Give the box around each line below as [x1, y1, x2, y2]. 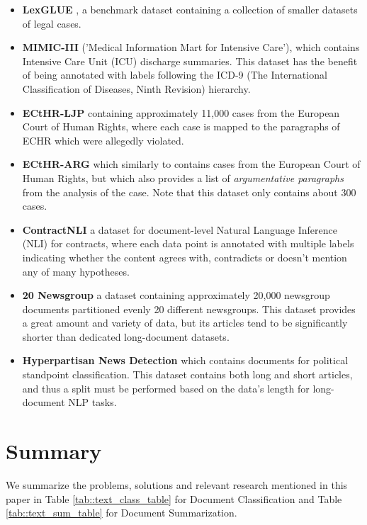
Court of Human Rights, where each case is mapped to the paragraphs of [22, 119, 340, 134]
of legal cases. [22, 16, 81, 30]
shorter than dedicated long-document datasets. [22, 329, 230, 344]
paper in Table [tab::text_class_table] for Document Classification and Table [6, 491, 342, 506]
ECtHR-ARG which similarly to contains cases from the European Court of [22, 157, 361, 171]
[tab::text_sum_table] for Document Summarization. [6, 505, 237, 520]
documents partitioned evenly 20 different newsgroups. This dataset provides [22, 301, 356, 316]
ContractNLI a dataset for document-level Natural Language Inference [22, 222, 338, 237]
